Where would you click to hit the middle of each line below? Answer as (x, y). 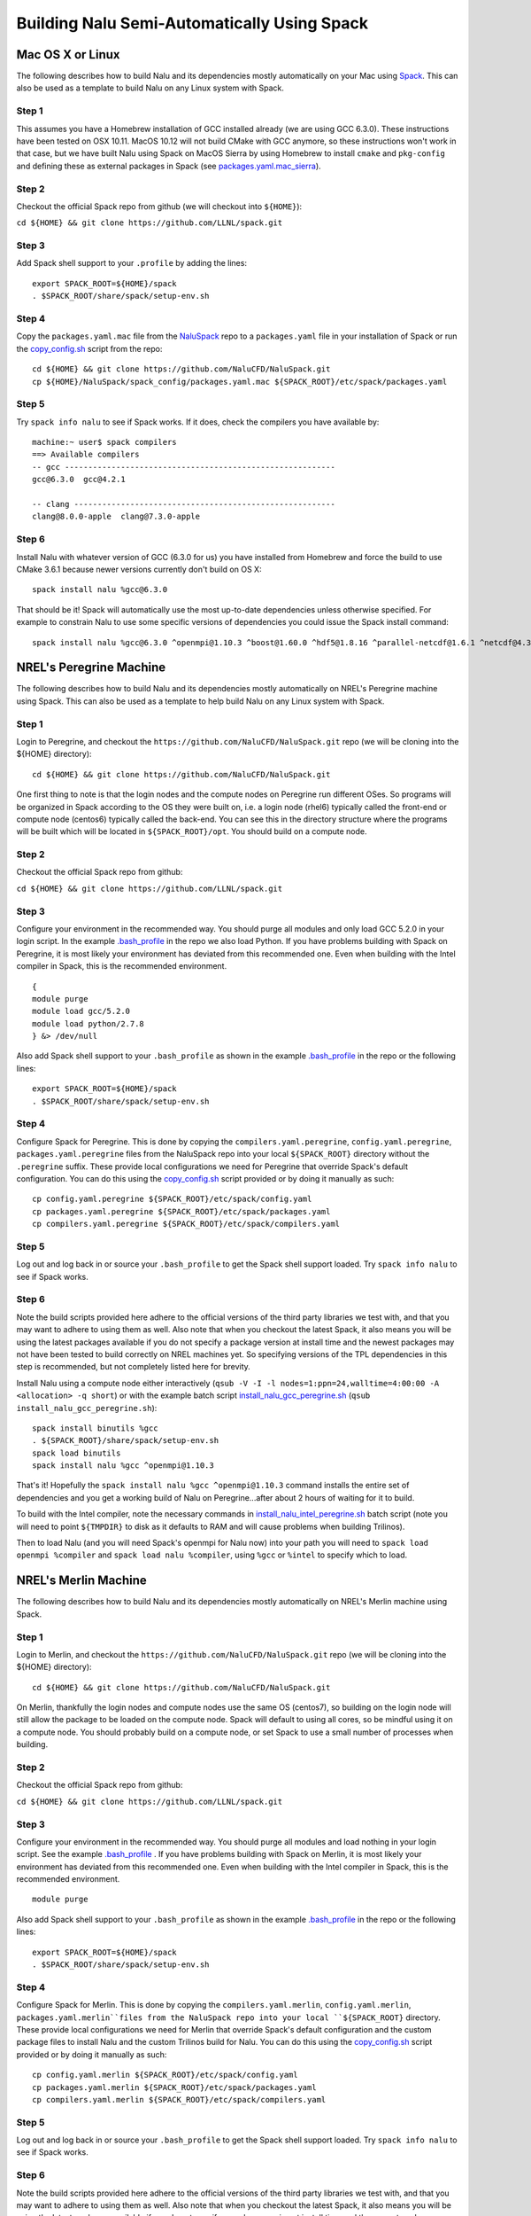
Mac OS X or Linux (68, 55)
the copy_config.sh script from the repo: (89, 348)
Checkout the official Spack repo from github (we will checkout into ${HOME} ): (159, 206)
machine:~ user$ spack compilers (104, 442)
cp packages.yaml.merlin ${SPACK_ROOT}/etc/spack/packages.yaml (175, 2087)
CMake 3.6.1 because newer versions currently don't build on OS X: (139, 569)
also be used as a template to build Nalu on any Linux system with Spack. (150, 88)
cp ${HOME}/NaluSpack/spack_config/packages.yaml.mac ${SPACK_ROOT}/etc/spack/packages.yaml (240, 382)
